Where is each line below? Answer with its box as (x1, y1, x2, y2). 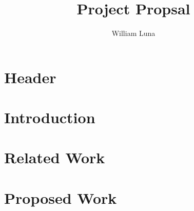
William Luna (111, 28, 156, 39)
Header (4, 66, 56, 87)
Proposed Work (4, 187, 117, 208)
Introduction (4, 107, 95, 128)
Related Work (4, 147, 105, 168)
